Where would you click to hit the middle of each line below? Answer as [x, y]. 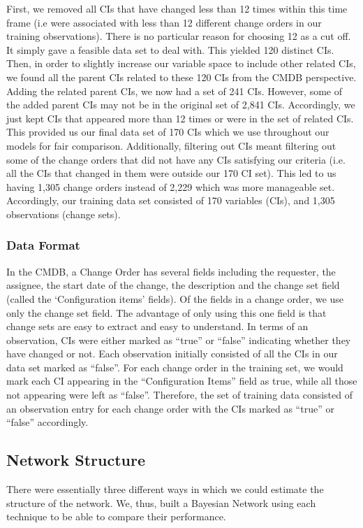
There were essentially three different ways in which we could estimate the [165, 489]
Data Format [43, 245]
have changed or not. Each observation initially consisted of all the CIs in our [172, 354]
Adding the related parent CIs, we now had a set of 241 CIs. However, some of [175, 91]
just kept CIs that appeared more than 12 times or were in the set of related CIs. [180, 118]
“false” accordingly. [47, 422]
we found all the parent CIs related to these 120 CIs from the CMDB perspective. [181, 77]
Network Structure [76, 460]
